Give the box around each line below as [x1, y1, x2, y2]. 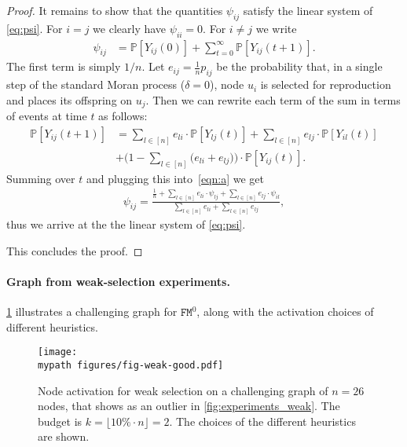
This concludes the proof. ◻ [6, 242, 143, 258]
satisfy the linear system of [243, 2, 373, 18]
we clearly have [93, 20, 167, 36]
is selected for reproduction [260, 76, 391, 93]
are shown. [38, 428, 90, 445]
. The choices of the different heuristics [169, 412, 356, 429]
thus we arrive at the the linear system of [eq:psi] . [6, 216, 246, 233]
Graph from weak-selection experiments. [6, 273, 230, 289]
